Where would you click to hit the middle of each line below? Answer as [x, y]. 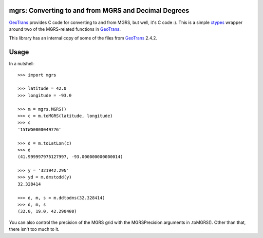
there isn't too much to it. [34, 229]
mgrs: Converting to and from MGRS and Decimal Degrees [99, 10]
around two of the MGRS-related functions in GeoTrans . [65, 29]
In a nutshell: [22, 64]
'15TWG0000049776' [40, 129]
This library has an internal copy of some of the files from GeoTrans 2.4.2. [83, 38]
